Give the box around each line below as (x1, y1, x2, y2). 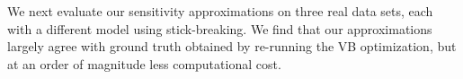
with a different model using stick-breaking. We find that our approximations (7, 19, 432, 38)
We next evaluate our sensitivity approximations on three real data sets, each (7, 2, 433, 20)
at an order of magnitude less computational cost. (7, 54, 281, 73)
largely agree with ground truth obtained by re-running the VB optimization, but (7, 37, 457, 56)
